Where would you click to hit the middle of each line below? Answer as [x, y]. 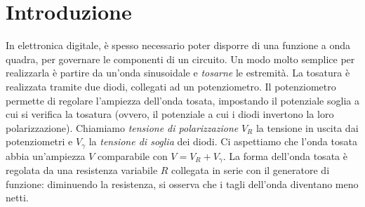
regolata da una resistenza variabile [82, 170]
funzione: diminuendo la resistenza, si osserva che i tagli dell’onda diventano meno [182, 183]
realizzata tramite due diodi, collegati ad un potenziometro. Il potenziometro [171, 86]
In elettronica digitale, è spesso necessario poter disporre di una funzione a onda [178, 45]
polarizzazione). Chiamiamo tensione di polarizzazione [122, 127]
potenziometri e [39, 141]
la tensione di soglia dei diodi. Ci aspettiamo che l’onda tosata [223, 141]
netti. [17, 198]
